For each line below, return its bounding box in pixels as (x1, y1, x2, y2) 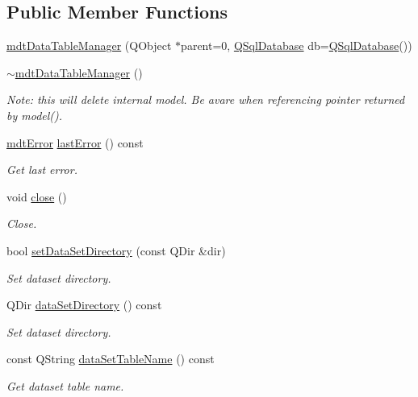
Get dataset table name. (6, 377, 124, 394)
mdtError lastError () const (6, 134, 144, 151)
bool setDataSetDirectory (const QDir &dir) (6, 242, 226, 258)
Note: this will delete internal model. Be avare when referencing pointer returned (6, 91, 405, 108)
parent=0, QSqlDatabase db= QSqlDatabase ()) (181, 37, 412, 54)
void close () (6, 188, 67, 205)
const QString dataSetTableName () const (6, 350, 215, 367)
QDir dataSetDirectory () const (6, 296, 162, 313)
